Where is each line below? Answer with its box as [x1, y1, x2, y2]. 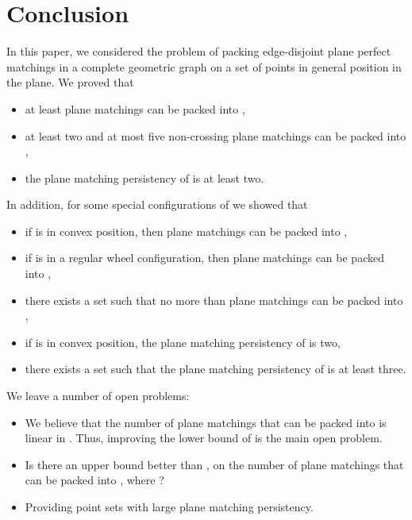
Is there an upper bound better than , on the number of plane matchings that [25, 456, 404, 472]
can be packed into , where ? [25, 472, 164, 488]
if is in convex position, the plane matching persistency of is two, [25, 333, 341, 350]
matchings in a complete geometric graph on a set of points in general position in [6, 58, 402, 75]
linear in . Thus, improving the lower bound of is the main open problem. [25, 429, 383, 446]
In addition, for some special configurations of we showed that [6, 196, 308, 213]
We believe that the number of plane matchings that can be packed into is [25, 414, 387, 430]
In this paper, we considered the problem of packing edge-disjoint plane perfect [6, 43, 391, 60]
